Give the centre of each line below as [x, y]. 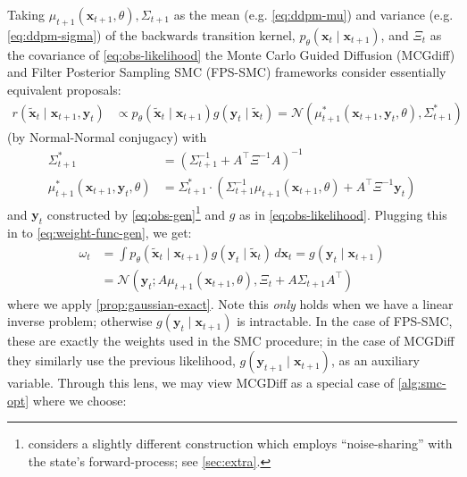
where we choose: [79, 400]
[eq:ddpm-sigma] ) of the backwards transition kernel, [151, 34]
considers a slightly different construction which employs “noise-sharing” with [240, 444]
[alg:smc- [422, 383]
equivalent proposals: [64, 89]
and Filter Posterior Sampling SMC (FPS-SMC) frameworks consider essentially [227, 72]
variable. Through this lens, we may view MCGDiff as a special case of [201, 383]
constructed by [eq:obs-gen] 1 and [136, 213]
